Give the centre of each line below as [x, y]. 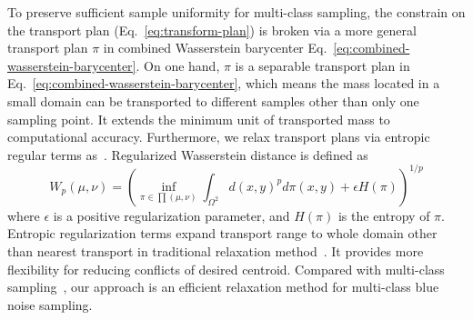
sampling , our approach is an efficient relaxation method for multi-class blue [223, 287]
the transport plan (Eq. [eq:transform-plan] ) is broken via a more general [212, 30]
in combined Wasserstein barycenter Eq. [215, 48]
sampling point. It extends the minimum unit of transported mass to [199, 119]
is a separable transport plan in [322, 65]
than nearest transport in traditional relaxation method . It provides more [216, 251]
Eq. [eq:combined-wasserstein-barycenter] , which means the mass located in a [224, 83]
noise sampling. [50, 304]
